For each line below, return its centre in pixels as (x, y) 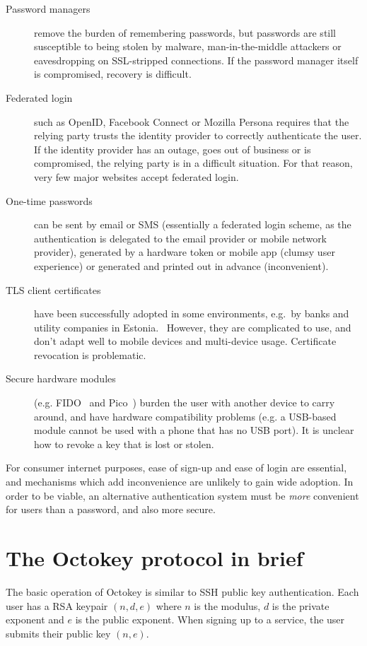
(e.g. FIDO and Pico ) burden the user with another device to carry (185, 403)
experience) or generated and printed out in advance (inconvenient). (181, 265)
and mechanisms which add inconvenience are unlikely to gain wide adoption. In (180, 482)
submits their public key (58, 633)
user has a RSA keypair (57, 605)
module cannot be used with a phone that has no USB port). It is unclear (194, 430)
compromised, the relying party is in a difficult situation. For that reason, (193, 163)
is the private (301, 605)
